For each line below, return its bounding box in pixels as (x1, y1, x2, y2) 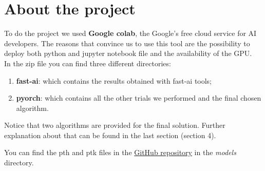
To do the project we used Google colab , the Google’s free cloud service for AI (4, 28, 257, 39)
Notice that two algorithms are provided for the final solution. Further (4, 120, 225, 130)
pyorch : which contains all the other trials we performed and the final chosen (16, 92, 261, 103)
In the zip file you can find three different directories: (4, 58, 171, 68)
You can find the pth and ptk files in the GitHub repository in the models (4, 147, 236, 158)
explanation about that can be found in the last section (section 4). (4, 129, 216, 140)
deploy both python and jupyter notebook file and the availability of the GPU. (4, 48, 252, 59)
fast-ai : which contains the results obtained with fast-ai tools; (16, 75, 212, 86)
